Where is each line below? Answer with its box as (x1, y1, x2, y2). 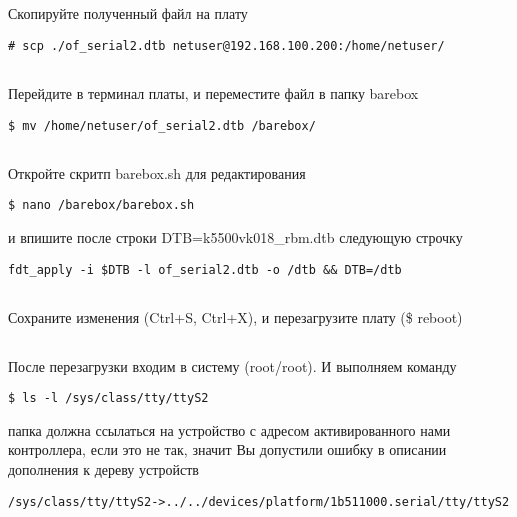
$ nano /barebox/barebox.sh (8, 198, 195, 213)
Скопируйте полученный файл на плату (8, 3, 248, 24)
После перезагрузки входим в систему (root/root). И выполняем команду (8, 355, 457, 376)
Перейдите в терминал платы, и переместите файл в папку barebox (8, 83, 419, 104)
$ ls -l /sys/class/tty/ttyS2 (8, 391, 209, 406)
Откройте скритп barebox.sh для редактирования (8, 162, 306, 183)
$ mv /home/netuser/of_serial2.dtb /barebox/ (8, 118, 316, 133)
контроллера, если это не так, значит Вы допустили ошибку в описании (8, 439, 447, 460)
